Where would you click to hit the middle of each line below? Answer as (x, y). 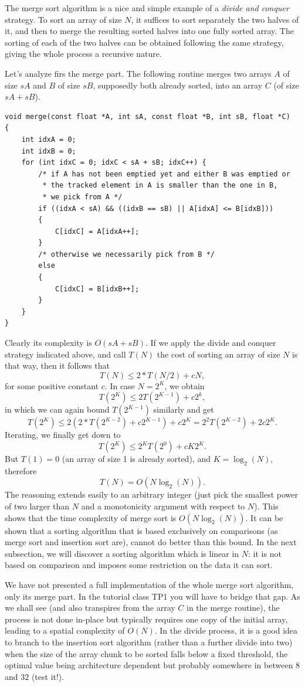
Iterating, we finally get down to (63, 435)
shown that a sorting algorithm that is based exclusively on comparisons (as (141, 530)
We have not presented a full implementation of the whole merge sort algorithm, (149, 584)
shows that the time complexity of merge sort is (91, 517)
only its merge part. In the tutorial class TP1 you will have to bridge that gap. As (152, 596)
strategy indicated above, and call (65, 354)
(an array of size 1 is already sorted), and (136, 458)
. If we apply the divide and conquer (211, 343)
